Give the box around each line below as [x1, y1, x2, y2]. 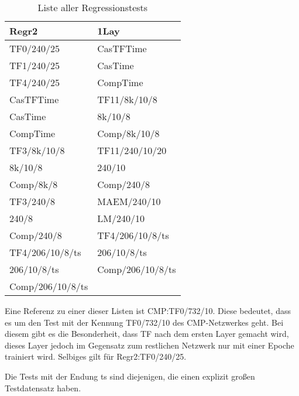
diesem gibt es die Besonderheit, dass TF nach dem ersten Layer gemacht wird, [5, 327, 289, 340]
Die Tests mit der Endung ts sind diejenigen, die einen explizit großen [5, 370, 255, 382]
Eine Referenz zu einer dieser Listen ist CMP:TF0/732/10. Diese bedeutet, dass [5, 305, 291, 316]
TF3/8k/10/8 [9, 144, 65, 157]
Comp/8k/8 [9, 177, 58, 191]
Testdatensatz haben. [5, 381, 81, 394]
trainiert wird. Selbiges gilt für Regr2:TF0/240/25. [5, 350, 187, 363]
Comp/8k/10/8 [97, 127, 160, 140]
